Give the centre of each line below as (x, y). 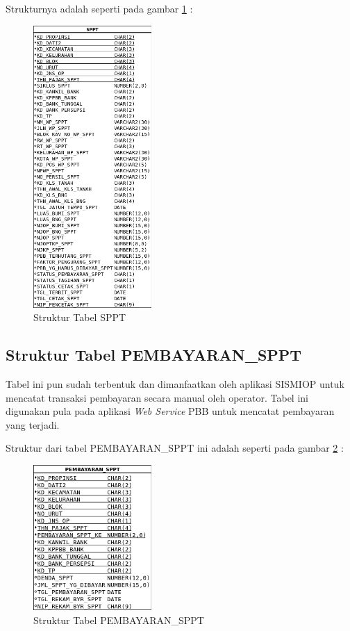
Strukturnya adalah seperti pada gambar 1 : (99, 8)
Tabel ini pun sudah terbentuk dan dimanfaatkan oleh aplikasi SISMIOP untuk (175, 383)
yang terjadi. (33, 424)
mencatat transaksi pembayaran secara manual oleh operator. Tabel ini (157, 397)
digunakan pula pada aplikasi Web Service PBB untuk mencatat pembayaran (170, 411)
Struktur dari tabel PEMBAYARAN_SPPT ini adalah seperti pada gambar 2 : (175, 448)
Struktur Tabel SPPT (80, 317)
